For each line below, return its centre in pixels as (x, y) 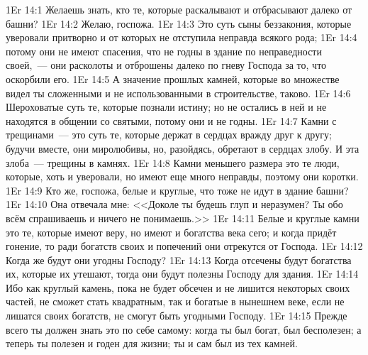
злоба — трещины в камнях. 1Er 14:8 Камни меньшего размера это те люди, (173, 162)
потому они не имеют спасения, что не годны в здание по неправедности (164, 51)
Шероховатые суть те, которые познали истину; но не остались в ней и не (166, 107)
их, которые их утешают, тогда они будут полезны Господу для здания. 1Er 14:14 (182, 274)
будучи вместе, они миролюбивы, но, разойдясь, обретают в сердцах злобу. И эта (183, 148)
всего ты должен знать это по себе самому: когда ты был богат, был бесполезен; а (184, 329)
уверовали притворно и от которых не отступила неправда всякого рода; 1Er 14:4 (182, 37)
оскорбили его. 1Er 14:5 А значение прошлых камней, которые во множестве (173, 78)
